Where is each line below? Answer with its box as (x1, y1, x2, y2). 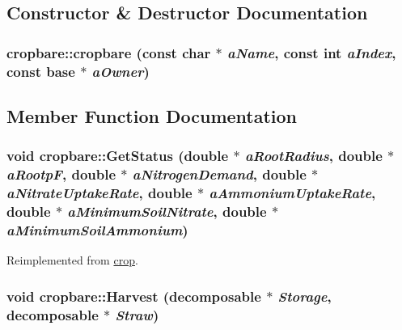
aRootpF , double (6, 164, 116, 184)
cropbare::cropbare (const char (6, 42, 211, 62)
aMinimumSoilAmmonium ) (6, 219, 188, 239)
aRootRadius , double (244, 146, 383, 166)
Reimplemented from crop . (6, 252, 138, 269)
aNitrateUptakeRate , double (6, 183, 193, 203)
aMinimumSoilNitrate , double (67, 201, 267, 222)
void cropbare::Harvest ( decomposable (6, 286, 261, 306)
